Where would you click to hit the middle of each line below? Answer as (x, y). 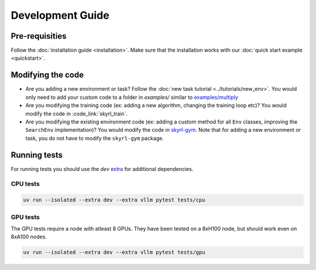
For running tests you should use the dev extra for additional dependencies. (102, 169)
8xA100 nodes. (29, 237)
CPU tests (25, 184)
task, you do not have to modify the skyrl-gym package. (95, 138)
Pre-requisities (39, 36)
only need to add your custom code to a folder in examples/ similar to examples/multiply (132, 97)
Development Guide (60, 15)
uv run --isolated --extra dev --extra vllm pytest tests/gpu (114, 252)
